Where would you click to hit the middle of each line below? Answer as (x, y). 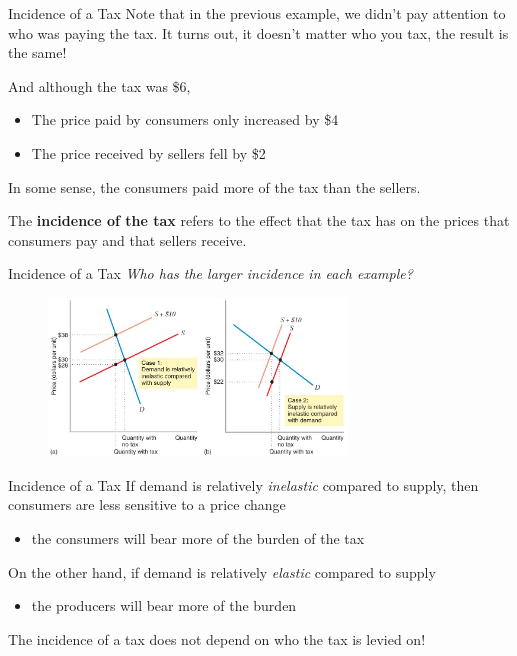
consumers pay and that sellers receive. (127, 239)
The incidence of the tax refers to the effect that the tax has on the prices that (259, 220)
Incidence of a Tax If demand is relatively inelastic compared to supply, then (243, 484)
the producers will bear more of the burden (164, 605)
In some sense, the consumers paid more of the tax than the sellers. (214, 186)
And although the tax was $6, (99, 85)
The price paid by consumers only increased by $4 (185, 119)
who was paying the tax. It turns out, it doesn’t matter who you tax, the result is (258, 32)
